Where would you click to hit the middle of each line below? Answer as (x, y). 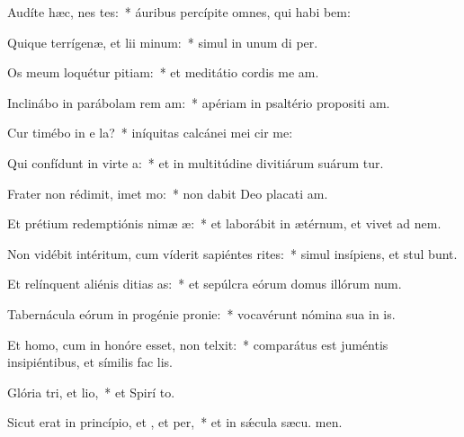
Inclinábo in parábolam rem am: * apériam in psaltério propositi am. (199, 102)
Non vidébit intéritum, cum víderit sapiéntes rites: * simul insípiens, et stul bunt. (232, 253)
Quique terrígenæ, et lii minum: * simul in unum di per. (163, 42)
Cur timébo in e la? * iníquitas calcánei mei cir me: (150, 133)
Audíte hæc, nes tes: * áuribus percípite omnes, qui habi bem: (179, 12)
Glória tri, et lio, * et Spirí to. (91, 392)
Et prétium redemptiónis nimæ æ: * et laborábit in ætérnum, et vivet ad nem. (224, 223)
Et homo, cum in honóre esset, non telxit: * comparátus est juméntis (198, 344)
